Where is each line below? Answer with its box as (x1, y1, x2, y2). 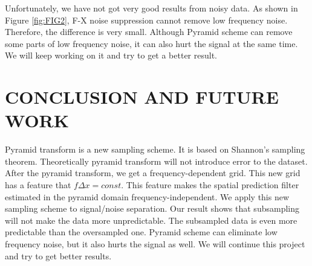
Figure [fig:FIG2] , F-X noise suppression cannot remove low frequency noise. (5, 13, 288, 26)
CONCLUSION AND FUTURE (5, 84, 279, 109)
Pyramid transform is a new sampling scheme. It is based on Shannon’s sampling (5, 143, 305, 156)
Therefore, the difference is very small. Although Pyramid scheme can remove (5, 25, 293, 38)
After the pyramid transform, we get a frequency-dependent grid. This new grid (5, 166, 301, 179)
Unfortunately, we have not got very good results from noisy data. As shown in (5, 2, 298, 14)
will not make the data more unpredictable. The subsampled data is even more (5, 214, 297, 226)
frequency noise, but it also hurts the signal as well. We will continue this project (5, 238, 305, 250)
